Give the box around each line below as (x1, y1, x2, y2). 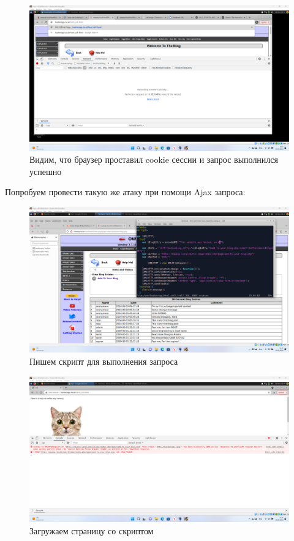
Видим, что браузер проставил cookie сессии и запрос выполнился (29, 153, 278, 166)
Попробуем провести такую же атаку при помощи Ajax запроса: (5, 185, 246, 198)
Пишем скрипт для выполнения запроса (29, 354, 178, 367)
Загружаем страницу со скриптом (29, 524, 154, 537)
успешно (29, 165, 62, 177)
